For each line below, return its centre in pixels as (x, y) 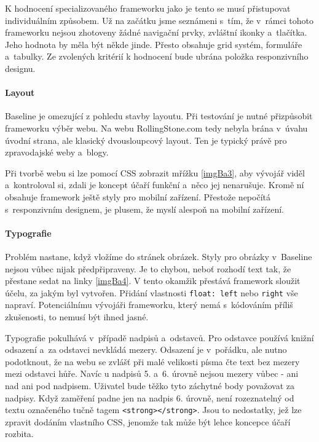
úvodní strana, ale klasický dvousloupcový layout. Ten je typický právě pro (146, 140)
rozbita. (19, 434)
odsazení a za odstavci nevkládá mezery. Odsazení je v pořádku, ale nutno (146, 349)
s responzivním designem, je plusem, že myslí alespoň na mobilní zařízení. (144, 209)
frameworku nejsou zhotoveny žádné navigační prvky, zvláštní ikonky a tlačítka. (156, 32)
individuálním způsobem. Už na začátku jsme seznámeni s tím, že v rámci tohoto (159, 20)
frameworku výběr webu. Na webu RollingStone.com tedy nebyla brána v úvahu (156, 128)
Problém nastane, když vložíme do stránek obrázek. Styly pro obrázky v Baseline (159, 256)
